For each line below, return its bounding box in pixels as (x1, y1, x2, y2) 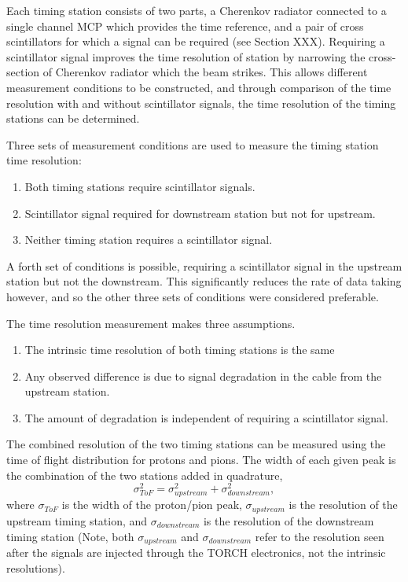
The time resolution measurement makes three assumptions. (6, 315, 296, 331)
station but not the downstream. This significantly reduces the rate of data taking (6, 273, 402, 289)
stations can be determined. (6, 110, 140, 127)
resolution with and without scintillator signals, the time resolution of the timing (6, 94, 396, 111)
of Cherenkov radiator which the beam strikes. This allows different (42, 64, 368, 80)
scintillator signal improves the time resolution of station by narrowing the (6, 48, 366, 64)
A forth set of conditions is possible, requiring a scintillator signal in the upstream (6, 257, 402, 274)
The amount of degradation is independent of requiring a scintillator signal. (24, 409, 388, 425)
